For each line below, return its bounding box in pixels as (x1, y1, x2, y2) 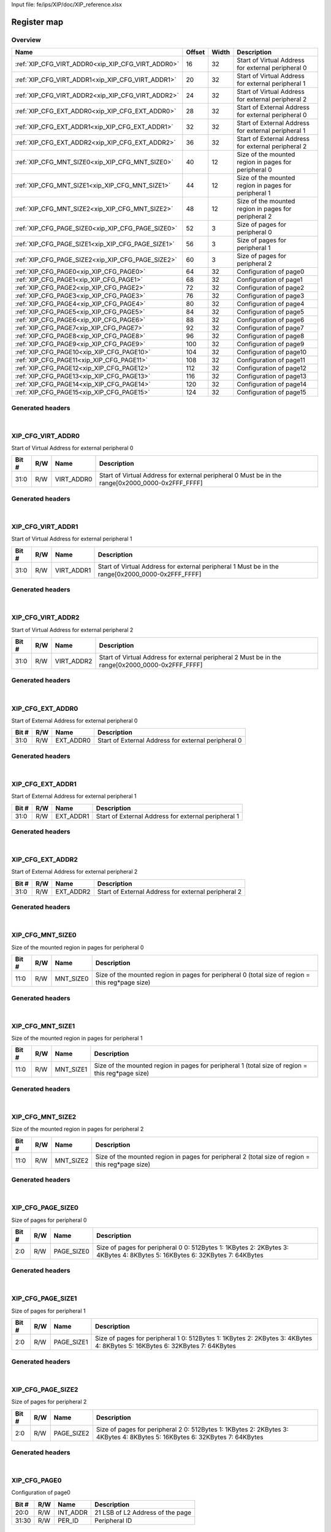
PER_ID (58, 1516, 79, 1525)
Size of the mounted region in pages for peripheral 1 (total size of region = (94, 1061, 308, 1070)
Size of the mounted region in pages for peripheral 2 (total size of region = (95, 1152, 310, 1161)
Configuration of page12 (237, 364, 306, 373)
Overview (11, 36, 41, 44)
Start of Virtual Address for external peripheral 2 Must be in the (99, 653, 281, 661)
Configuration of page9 (237, 340, 305, 349)
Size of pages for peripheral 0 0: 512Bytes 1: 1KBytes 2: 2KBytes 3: (96, 1243, 289, 1251)
